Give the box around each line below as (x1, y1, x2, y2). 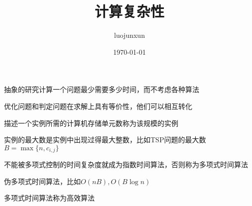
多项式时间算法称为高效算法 (4, 193, 95, 203)
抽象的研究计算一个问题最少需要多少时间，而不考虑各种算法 (4, 84, 199, 95)
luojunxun (114, 30, 145, 40)
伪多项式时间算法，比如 (4, 176, 81, 186)
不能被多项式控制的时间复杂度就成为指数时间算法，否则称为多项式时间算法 (4, 159, 248, 170)
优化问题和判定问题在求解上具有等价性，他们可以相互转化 (4, 101, 192, 111)
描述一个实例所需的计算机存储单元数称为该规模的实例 (4, 117, 178, 128)
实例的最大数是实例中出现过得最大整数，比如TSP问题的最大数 (4, 134, 206, 145)
